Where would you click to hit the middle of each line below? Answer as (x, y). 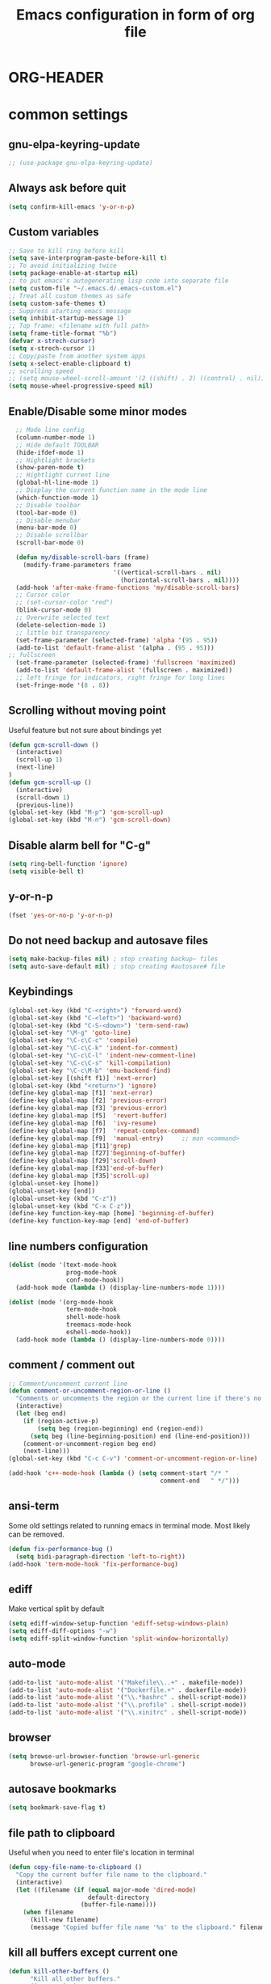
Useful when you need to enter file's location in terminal (101, 1853)
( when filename (48, 1912)
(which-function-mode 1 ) (57, 498)
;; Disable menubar (48, 520)
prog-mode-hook (91, 1272)
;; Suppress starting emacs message (70, 311)
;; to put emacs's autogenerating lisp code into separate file (119, 281)
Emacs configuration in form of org (135, 15)
